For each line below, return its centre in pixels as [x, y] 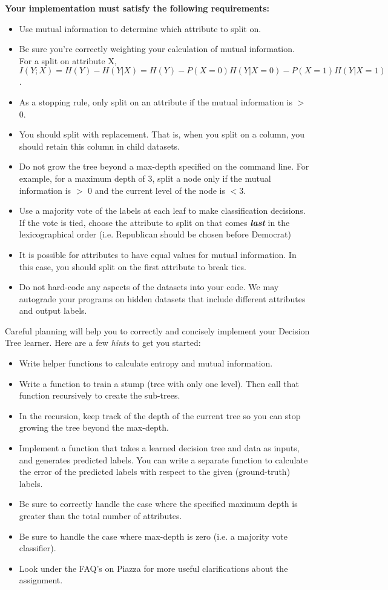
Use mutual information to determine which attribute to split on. [140, 28]
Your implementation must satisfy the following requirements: [137, 8]
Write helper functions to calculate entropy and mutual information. [146, 363]
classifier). [38, 548]
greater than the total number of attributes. [100, 515]
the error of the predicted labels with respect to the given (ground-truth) [155, 472]
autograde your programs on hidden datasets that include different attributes [162, 298]
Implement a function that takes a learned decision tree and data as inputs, [159, 448]
